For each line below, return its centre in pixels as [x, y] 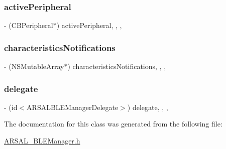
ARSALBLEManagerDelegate [73, 107]
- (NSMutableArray [34, 66]
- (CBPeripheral [29, 25]
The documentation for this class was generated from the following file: [113, 124]
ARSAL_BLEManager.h [42, 141]
